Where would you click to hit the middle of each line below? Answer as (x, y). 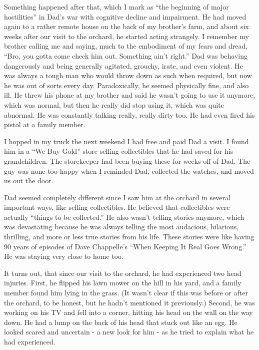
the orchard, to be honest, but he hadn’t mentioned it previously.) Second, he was (129, 302)
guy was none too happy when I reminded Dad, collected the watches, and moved (129, 170)
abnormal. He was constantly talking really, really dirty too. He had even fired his (129, 114)
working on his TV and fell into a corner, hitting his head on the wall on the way (128, 312)
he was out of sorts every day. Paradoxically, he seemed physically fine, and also (126, 85)
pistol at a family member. (45, 124)
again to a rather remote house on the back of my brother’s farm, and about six (126, 26)
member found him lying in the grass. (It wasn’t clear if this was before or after (126, 293)
